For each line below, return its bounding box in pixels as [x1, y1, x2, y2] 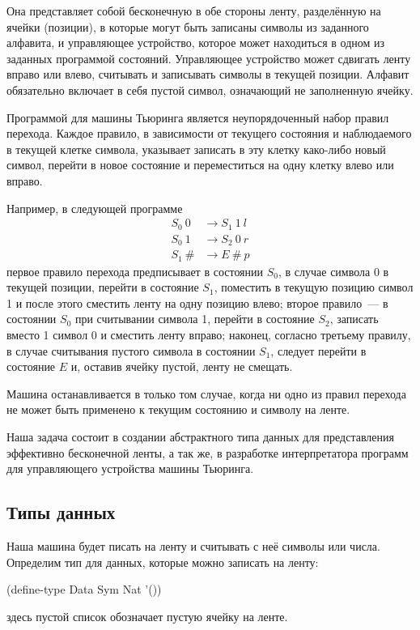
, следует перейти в [270, 342, 367, 359]
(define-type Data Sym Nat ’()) [6, 581, 162, 598]
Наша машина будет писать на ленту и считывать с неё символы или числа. [6, 537, 380, 554]
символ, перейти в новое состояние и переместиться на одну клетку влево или [6, 156, 394, 173]
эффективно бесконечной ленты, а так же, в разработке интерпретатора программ [6, 444, 409, 461]
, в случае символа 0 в [278, 262, 389, 279]
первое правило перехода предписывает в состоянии [6, 262, 264, 279]
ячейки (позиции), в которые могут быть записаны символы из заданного [6, 18, 369, 35]
